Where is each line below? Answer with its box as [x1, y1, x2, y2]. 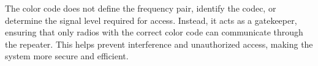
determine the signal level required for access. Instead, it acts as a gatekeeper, [5, 13, 297, 26]
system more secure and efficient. [5, 50, 129, 62]
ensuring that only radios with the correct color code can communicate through [5, 26, 303, 38]
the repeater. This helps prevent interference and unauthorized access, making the [5, 37, 313, 50]
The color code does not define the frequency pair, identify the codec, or [5, 2, 276, 14]
